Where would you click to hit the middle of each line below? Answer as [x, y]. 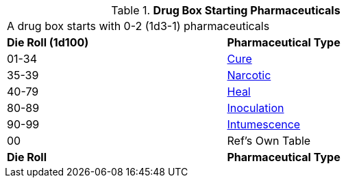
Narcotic [249, 75]
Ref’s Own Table [269, 141]
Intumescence [264, 124]
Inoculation [256, 108]
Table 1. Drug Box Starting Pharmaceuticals [226, 10]
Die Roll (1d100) [48, 42]
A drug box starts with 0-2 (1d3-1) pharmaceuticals [138, 26]
